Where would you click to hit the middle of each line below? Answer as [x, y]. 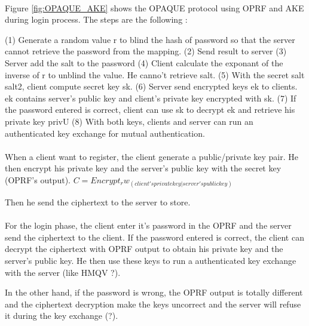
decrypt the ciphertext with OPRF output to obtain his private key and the [144, 249]
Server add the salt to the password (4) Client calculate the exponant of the [144, 62]
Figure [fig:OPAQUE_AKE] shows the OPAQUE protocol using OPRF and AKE [154, 7]
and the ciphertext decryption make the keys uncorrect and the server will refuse [153, 304]
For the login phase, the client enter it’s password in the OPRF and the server [148, 225]
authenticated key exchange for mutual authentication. [105, 133]
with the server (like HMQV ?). [63, 272]
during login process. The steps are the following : [96, 19]
